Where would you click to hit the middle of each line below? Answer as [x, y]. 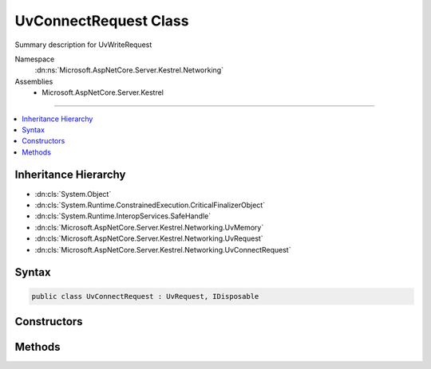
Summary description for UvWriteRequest [83, 45]
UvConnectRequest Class [102, 21]
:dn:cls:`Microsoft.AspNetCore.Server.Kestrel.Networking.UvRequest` [149, 238]
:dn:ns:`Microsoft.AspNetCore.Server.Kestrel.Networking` [129, 70]
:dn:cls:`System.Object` [73, 194]
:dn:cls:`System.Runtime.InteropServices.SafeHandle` [123, 216]
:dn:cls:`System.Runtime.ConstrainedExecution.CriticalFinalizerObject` [150, 205]
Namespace [35, 59]
